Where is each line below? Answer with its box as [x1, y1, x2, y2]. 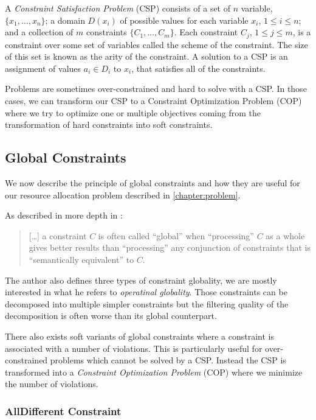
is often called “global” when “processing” [98, 229, 254, 242]
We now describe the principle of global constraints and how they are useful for [5, 177, 300, 189]
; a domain [45, 13, 85, 26]
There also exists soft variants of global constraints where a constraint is [5, 329, 275, 342]
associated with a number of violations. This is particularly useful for [5, 341, 263, 354]
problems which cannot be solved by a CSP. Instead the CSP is [50, 354, 286, 366]
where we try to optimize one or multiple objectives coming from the [5, 106, 261, 119]
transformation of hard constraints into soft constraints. [5, 118, 213, 131]
